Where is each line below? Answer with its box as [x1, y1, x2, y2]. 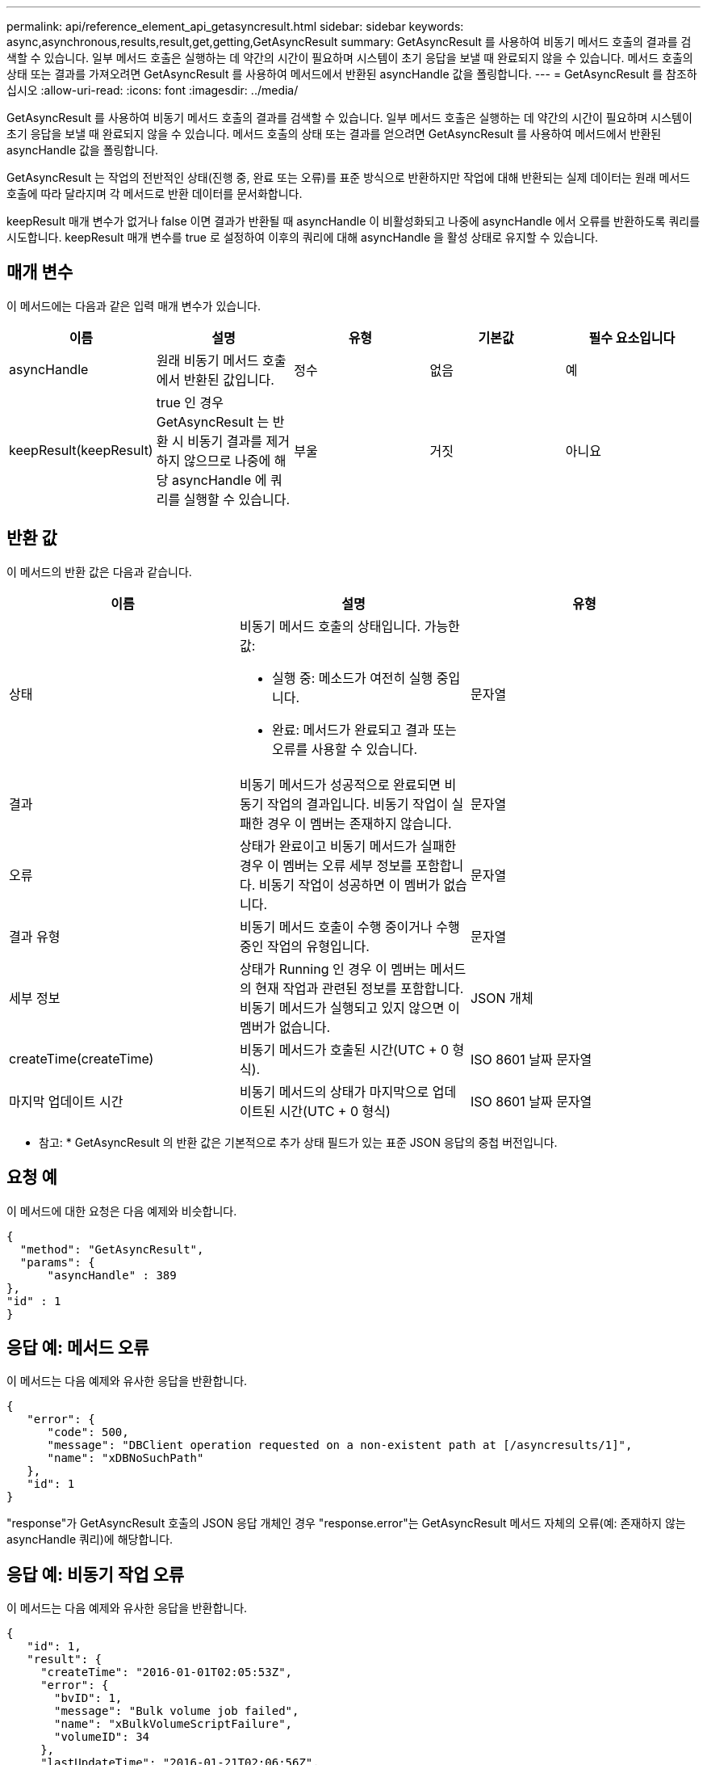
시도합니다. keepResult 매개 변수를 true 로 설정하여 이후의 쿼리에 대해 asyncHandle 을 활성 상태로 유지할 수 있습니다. [6, 230, 599, 244]
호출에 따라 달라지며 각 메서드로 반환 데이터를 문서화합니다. [6, 187, 303, 200]
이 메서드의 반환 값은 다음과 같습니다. [6, 564, 192, 579]
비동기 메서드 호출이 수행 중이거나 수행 [239, 918, 460, 935]
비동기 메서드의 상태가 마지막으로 [239, 1083, 429, 1100]
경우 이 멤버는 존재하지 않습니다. [266, 815, 452, 832]
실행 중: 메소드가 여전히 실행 [271, 669, 433, 686]
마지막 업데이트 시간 [9, 1093, 123, 1110]
